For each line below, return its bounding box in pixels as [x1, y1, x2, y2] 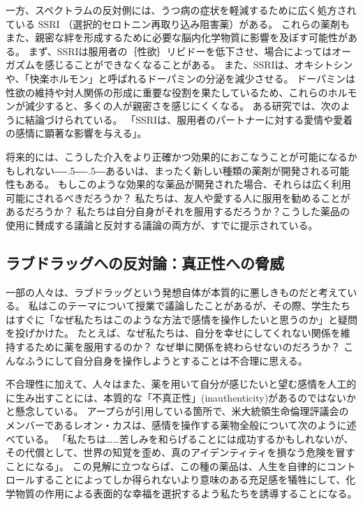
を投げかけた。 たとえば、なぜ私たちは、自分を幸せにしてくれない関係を [6, 325, 341, 340]
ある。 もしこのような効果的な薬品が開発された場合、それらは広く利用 [24, 177, 351, 191]
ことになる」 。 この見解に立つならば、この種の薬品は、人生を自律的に [6, 458, 327, 473]
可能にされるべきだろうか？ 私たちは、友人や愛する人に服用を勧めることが [6, 190, 350, 205]
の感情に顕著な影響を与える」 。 [6, 126, 147, 140]
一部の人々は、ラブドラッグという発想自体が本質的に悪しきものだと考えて [6, 284, 348, 299]
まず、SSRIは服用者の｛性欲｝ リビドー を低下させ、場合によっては [28, 43, 332, 58]
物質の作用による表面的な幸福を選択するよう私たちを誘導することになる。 [15, 486, 357, 501]
